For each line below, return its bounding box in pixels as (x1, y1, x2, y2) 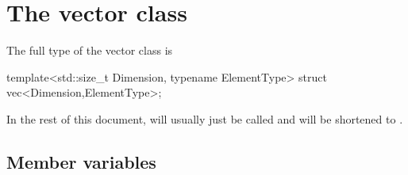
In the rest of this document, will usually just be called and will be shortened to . (6, 110, 403, 127)
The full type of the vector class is (6, 42, 173, 59)
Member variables (6, 149, 156, 173)
